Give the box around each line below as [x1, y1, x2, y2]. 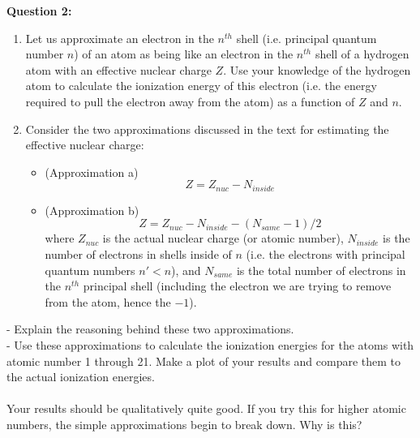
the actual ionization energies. [6, 368, 155, 385]
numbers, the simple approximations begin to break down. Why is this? [6, 415, 362, 432]
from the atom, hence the [45, 293, 171, 310]
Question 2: [6, 2, 72, 19]
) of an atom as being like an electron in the [74, 45, 294, 62]
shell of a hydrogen [315, 45, 409, 62]
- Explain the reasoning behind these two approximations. [6, 320, 294, 337]
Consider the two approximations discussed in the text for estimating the [25, 120, 389, 137]
